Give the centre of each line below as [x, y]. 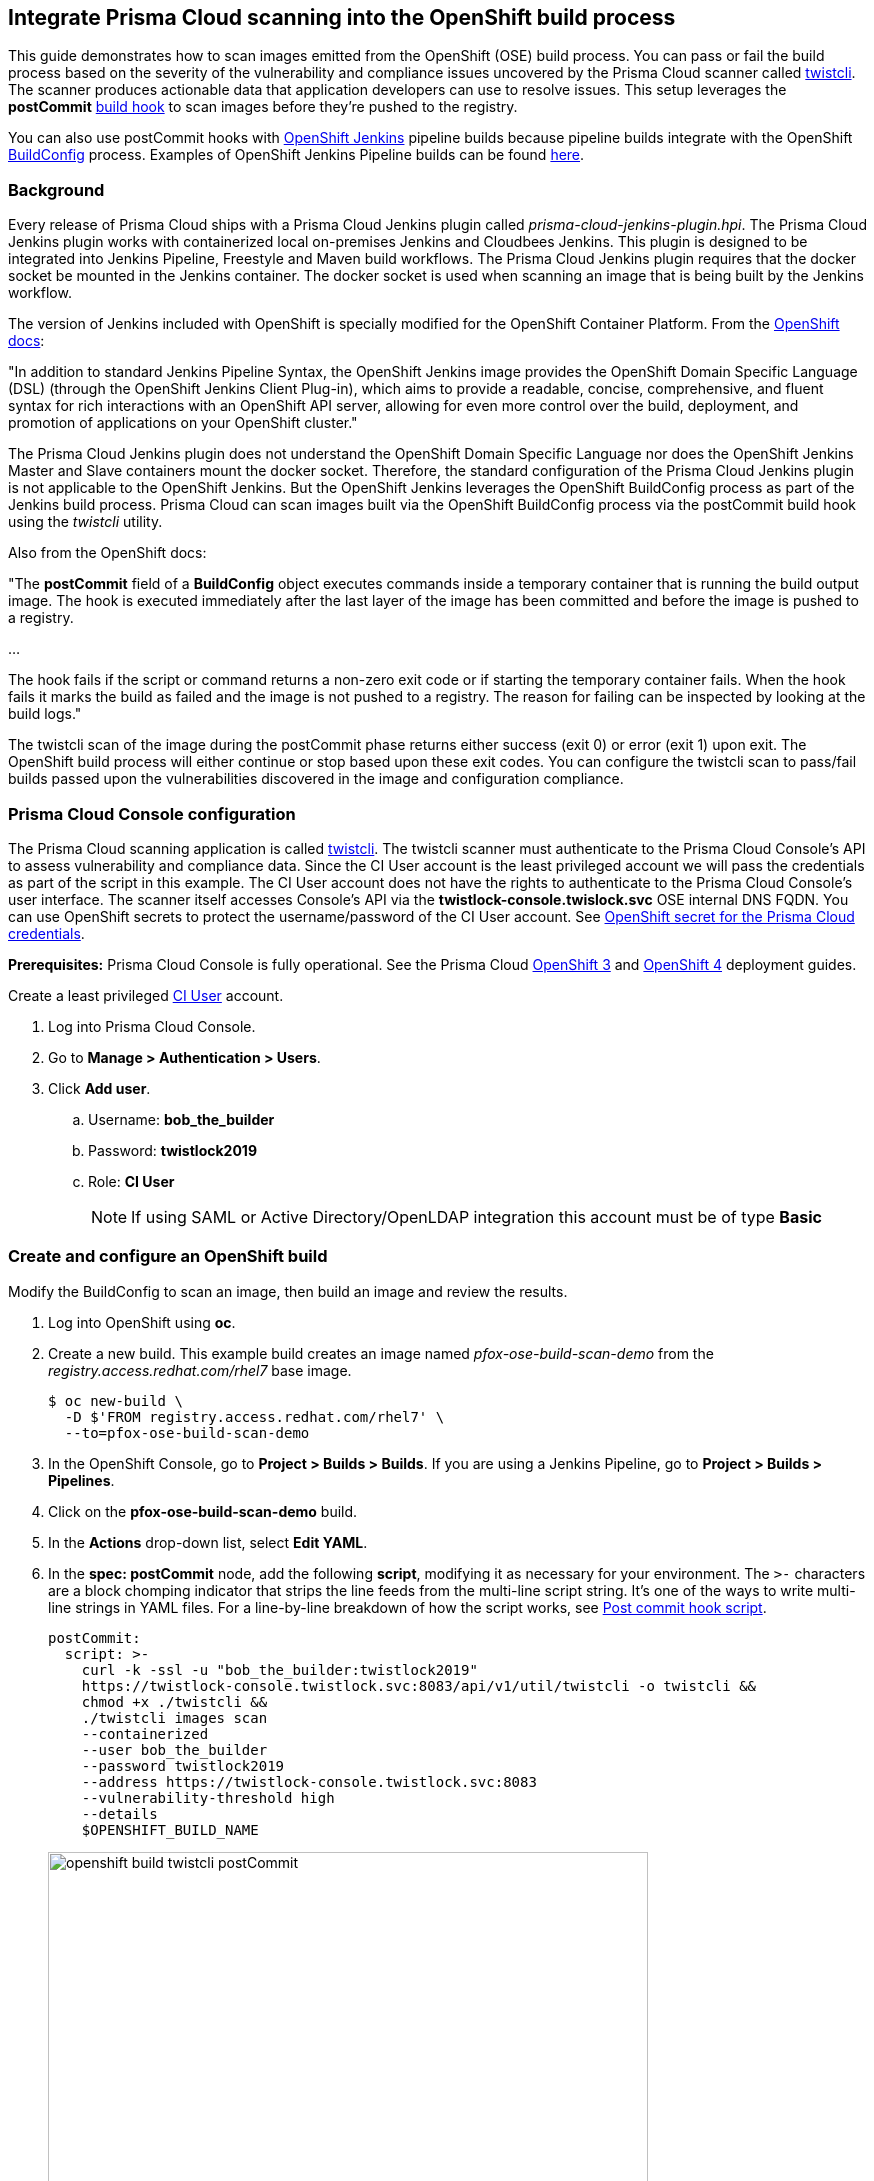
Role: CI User [131, 1181]
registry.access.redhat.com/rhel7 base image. [200, 1370]
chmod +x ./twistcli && [174, 1701]
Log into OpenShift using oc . [142, 1322]
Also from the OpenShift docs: [107, 553]
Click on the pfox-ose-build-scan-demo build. [203, 1511]
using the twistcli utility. [85, 522]
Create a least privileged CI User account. [146, 995]
